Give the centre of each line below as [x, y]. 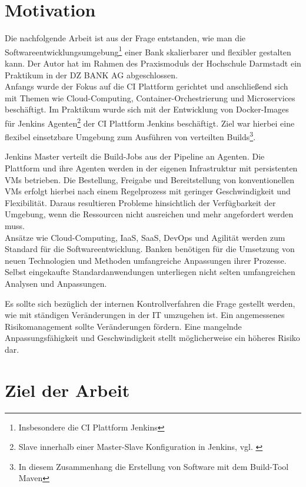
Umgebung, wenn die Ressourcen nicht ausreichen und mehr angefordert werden [149, 214]
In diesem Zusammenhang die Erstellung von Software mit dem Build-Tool [154, 466]
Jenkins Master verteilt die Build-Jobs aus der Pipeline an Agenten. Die [135, 156]
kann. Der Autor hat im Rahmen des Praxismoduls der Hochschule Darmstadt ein [153, 63]
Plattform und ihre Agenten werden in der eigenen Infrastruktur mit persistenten [151, 168]
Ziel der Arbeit [67, 390]
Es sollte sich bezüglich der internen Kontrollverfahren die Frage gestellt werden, [150, 303]
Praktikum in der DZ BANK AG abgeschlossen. [91, 74]
